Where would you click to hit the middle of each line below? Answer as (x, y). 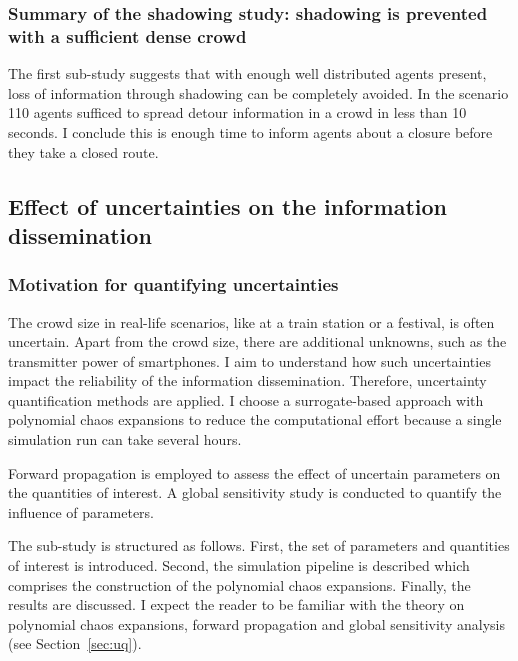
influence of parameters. (81, 511)
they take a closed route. (83, 151)
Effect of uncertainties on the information (227, 205)
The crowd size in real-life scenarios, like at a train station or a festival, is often (251, 321)
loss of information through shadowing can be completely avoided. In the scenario (258, 92)
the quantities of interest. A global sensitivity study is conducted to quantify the (255, 492)
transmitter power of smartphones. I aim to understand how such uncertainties (249, 360)
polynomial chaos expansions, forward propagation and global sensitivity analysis (256, 623)
